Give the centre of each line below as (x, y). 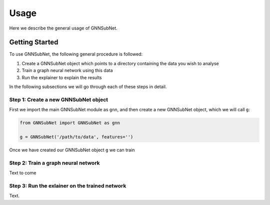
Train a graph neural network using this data (67, 71)
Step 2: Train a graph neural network (54, 163)
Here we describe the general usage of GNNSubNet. (63, 28)
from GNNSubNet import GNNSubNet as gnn (70, 123)
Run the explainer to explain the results (62, 77)
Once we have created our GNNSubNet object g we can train (72, 150)
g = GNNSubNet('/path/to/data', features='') (76, 137)
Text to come (23, 173)
